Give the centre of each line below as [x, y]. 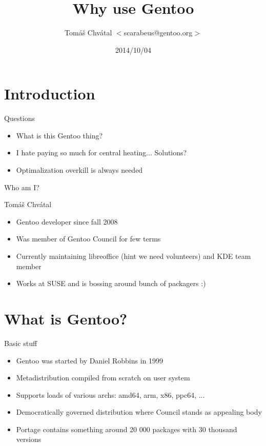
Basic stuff [21, 343]
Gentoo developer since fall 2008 [67, 221]
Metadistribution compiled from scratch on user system [103, 378]
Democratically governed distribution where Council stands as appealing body [139, 412]
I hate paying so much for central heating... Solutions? [101, 153]
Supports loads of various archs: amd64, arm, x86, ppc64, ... [110, 394]
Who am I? [22, 187]
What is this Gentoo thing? [59, 135]
